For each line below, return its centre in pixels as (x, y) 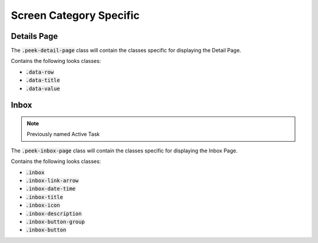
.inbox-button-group (55, 222)
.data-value (43, 89)
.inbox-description (54, 214)
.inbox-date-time (51, 189)
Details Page (34, 36)
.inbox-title (44, 197)
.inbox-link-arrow (52, 180)
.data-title (43, 80)
